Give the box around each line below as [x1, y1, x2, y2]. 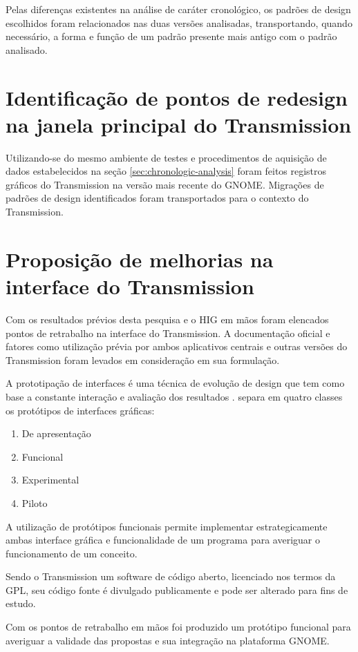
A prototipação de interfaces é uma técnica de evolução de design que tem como [6, 376, 345, 390]
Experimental [21, 472, 79, 487]
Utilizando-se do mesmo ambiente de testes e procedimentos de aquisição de [6, 150, 327, 164]
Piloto [21, 495, 48, 510]
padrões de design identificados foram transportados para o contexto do [6, 191, 309, 205]
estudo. [6, 596, 36, 611]
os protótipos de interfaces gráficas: [6, 403, 155, 417]
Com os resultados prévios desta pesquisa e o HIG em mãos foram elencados [6, 311, 329, 326]
